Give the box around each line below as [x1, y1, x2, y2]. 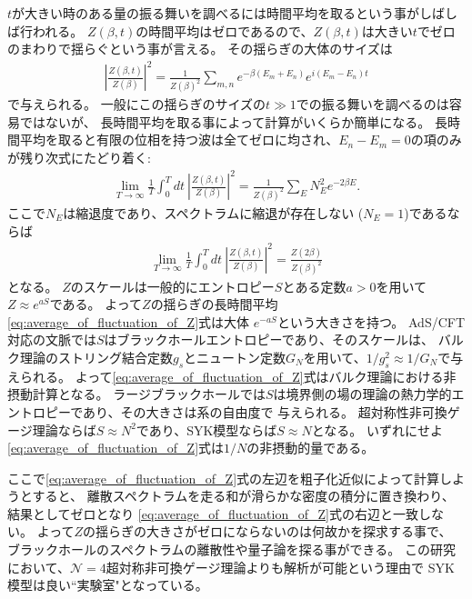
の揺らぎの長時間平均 [150, 295, 278, 314]
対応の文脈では [7, 330, 96, 349]
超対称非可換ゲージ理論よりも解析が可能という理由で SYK [105, 557, 455, 576]
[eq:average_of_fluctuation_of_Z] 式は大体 [7, 312, 250, 331]
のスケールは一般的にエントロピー [70, 276, 275, 295]
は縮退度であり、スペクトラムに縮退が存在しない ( [63, 203, 364, 222]
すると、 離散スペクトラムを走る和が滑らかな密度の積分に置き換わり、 [32, 486, 455, 505]
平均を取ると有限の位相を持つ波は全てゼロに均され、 [19, 130, 339, 149]
